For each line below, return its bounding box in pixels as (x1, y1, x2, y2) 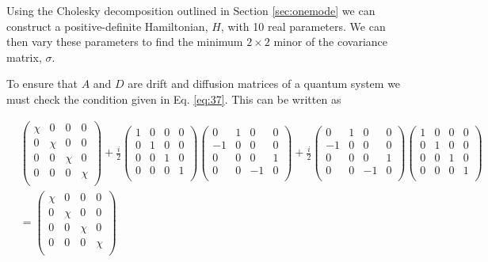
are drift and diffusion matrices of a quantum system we (128, 75, 401, 92)
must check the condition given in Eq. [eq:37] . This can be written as (6, 90, 341, 107)
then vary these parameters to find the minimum (6, 33, 243, 50)
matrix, (6, 48, 42, 65)
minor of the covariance (273, 33, 387, 50)
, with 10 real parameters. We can (220, 17, 386, 34)
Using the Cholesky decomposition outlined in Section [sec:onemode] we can (6, 2, 376, 18)
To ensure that (6, 75, 78, 92)
